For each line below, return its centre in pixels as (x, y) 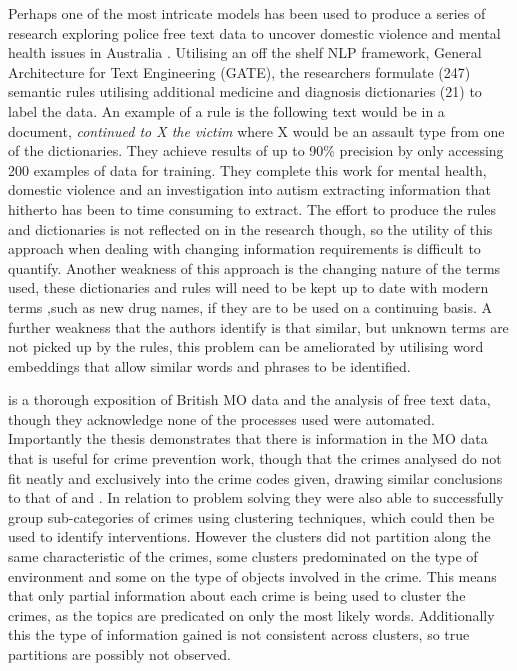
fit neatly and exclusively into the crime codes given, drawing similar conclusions (255, 477)
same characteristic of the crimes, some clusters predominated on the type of (243, 556)
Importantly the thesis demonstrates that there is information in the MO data (248, 438)
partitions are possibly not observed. (119, 654)
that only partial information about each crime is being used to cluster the (237, 595)
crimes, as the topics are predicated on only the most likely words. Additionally (251, 614)
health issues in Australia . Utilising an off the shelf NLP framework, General (245, 52)
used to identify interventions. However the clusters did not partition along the (249, 536)
